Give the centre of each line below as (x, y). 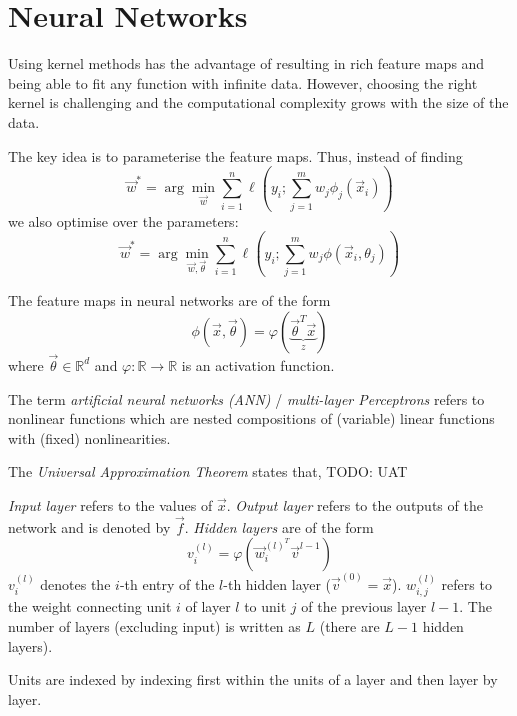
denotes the (75, 583)
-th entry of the (167, 583)
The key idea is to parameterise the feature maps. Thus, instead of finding (235, 155)
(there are (349, 625)
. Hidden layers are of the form (279, 526)
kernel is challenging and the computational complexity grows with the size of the (258, 102)
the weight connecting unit (90, 606)
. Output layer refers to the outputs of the (354, 504)
